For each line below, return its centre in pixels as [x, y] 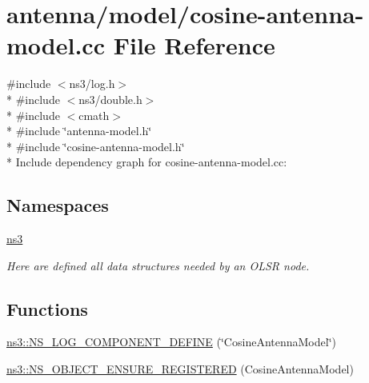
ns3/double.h [110, 99]
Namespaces [58, 205]
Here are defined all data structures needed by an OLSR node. [158, 265]
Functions [47, 308]
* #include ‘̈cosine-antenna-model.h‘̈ [96, 146]
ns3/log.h [92, 84]
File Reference [194, 45]
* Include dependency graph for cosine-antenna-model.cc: [147, 162]
